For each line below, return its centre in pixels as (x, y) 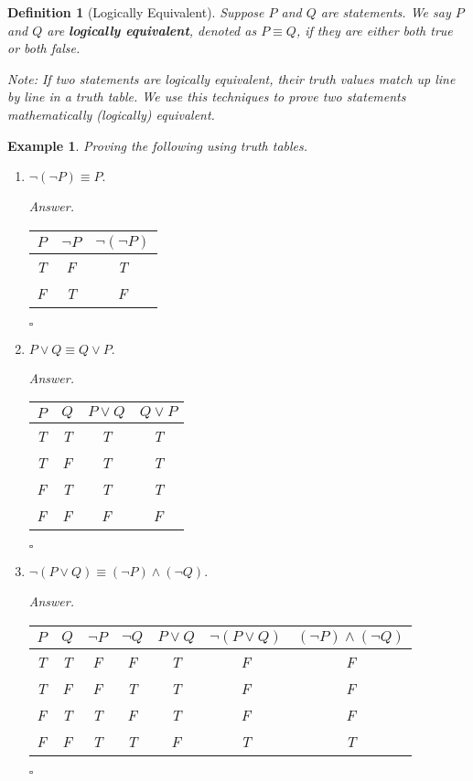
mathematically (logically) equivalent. (111, 114)
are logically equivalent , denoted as (152, 30)
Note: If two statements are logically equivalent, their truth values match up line (231, 78)
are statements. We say (386, 12)
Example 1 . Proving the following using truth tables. (158, 145)
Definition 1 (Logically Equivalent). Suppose (136, 12)
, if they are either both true (374, 30)
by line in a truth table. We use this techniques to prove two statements (207, 96)
